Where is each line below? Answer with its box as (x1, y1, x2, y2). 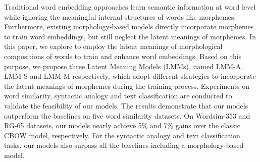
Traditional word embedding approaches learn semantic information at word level (4, 2, 256, 12)
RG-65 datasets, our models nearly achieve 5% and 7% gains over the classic (4, 120, 240, 131)
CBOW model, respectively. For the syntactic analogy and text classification (4, 130, 240, 140)
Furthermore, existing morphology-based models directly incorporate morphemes (4, 21, 254, 32)
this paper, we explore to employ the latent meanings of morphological (4, 41, 223, 51)
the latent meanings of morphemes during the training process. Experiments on (4, 80, 250, 91)
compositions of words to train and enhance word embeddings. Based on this (4, 50, 242, 61)
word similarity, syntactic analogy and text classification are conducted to (4, 90, 232, 101)
